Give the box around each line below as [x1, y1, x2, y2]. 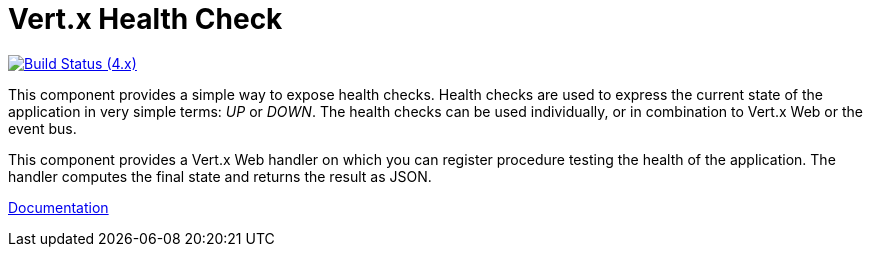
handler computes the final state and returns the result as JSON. [8, 167, 432, 185]
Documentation [8, 198, 109, 216]
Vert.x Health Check [8, 2, 283, 36]
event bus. [8, 119, 77, 137]
